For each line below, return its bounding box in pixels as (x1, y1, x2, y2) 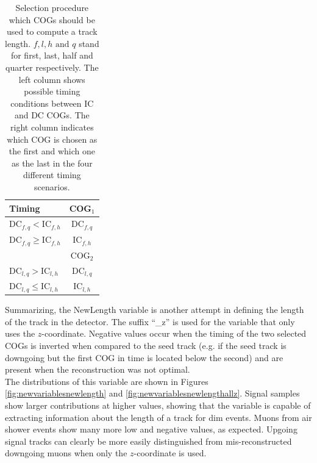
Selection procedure (15, 1, 89, 13)
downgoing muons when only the (5, 447, 127, 459)
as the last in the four (11, 156, 93, 169)
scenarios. (34, 180, 70, 193)
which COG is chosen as (7, 132, 98, 145)
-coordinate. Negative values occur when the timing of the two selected (41, 327, 307, 340)
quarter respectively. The (5, 60, 99, 73)
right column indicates (10, 120, 94, 133)
